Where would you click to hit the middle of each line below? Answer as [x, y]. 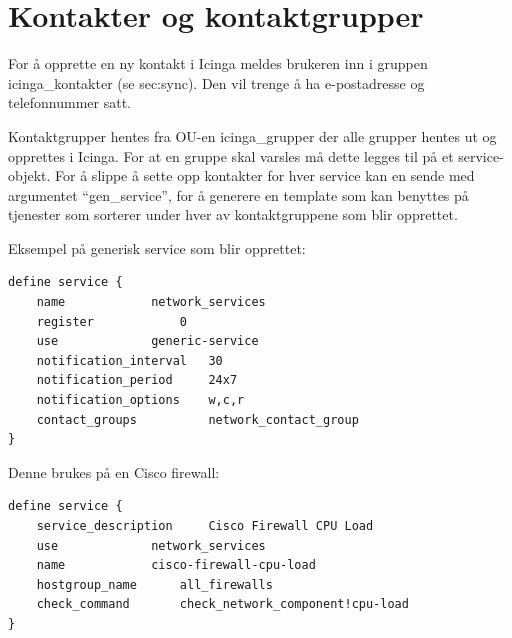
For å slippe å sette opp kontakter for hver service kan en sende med [265, 175]
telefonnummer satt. [70, 102]
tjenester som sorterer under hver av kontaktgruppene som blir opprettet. [233, 214]
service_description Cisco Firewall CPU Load [205, 526]
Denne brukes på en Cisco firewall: [114, 471]
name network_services [151, 302]
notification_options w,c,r [140, 400]
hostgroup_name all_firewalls [154, 584]
